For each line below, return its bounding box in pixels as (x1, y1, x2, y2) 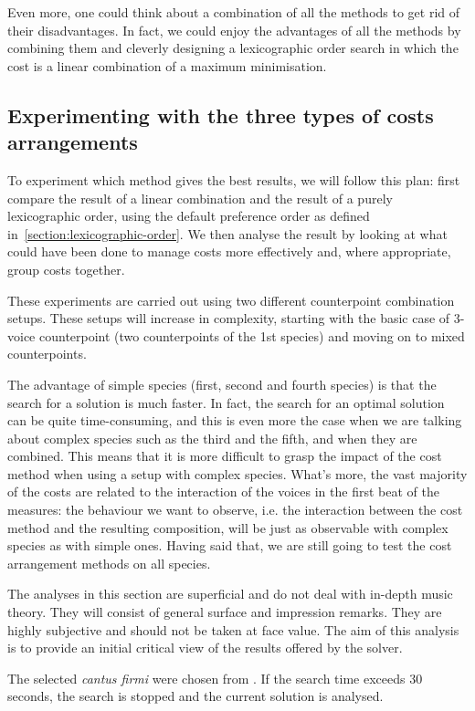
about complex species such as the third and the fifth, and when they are (7, 428, 417, 447)
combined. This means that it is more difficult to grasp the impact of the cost (7, 446, 442, 465)
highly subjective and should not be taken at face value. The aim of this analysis (7, 620, 459, 639)
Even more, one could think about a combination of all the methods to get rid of (7, 3, 460, 21)
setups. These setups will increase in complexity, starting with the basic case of (7, 308, 450, 328)
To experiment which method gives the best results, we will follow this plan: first (7, 170, 460, 189)
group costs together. (7, 259, 125, 278)
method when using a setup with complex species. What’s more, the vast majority (7, 464, 468, 483)
